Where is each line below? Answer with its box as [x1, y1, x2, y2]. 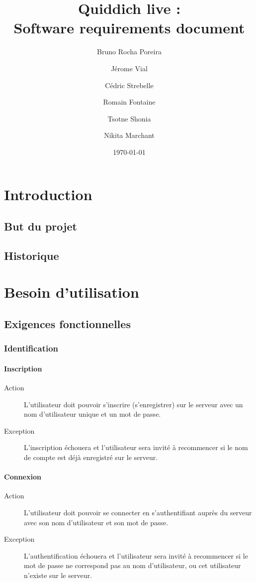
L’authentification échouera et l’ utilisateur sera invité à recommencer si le [24, 550, 248, 561]
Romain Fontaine [103, 97, 156, 107]
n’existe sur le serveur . [24, 570, 92, 580]
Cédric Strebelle [105, 80, 154, 90]
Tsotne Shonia [107, 113, 151, 123]
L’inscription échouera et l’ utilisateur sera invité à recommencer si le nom [24, 442, 248, 453]
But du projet [4, 219, 77, 234]
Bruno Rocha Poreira [97, 46, 162, 57]
